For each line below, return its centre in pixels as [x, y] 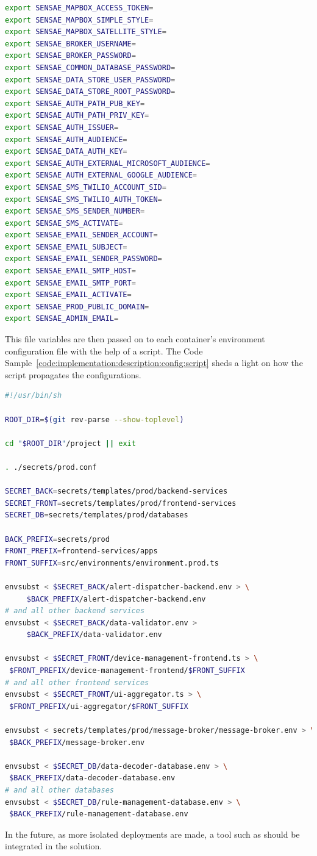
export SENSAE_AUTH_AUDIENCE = [66, 139]
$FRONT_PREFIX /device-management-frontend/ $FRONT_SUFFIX [127, 671]
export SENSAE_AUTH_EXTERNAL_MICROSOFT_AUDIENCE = [108, 163]
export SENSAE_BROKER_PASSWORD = [70, 56]
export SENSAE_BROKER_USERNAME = [70, 44]
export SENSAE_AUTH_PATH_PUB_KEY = [75, 103]
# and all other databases [59, 790]
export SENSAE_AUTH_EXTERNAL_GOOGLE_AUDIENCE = [101, 175]
